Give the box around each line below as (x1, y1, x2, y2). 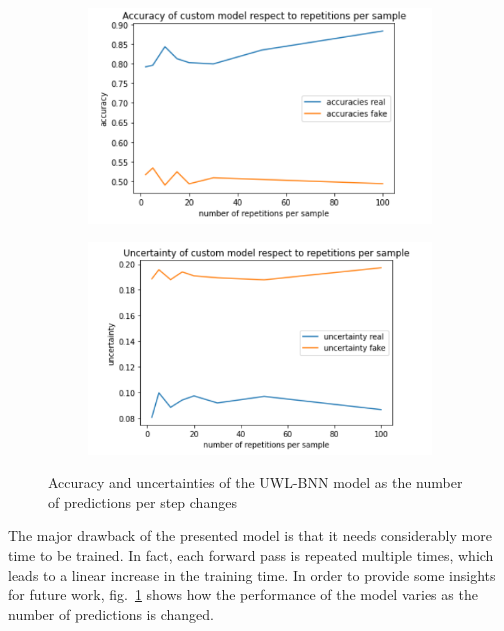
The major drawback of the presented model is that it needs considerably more (8, 525, 492, 546)
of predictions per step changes (48, 491, 237, 512)
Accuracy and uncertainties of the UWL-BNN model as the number (48, 472, 463, 493)
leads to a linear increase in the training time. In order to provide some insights (8, 564, 496, 585)
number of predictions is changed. (8, 603, 214, 624)
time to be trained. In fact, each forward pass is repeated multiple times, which (8, 545, 494, 565)
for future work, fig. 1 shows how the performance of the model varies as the (8, 584, 478, 605)
